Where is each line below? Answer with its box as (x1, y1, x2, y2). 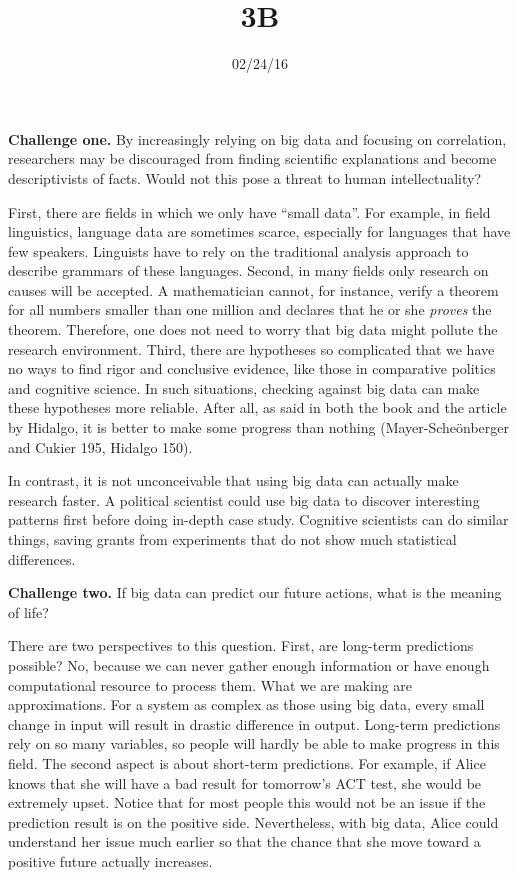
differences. (8, 548, 76, 569)
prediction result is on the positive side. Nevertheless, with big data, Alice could (8, 811, 499, 832)
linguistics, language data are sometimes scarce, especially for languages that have (8, 221, 511, 242)
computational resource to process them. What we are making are (8, 674, 413, 695)
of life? (8, 601, 49, 622)
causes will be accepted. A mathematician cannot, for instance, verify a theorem (8, 279, 499, 300)
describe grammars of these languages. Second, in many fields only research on (8, 260, 489, 281)
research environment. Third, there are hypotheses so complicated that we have (8, 338, 495, 359)
